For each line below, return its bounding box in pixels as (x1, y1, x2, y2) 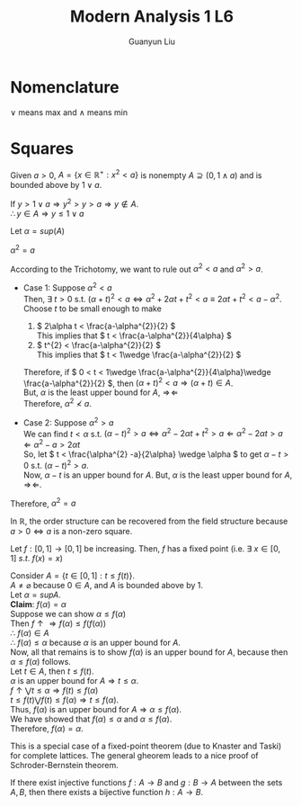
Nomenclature (10, 76, 120, 97)
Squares (10, 138, 75, 158)
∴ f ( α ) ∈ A (10, 628, 49, 639)
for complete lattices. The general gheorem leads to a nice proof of (10, 750, 259, 761)
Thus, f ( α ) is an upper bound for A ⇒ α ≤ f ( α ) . (10, 704, 182, 715)
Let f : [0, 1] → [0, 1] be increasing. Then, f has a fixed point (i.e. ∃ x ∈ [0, (10, 543, 281, 554)
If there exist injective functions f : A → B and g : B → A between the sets (10, 777, 283, 788)
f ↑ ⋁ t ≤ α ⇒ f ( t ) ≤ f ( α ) (10, 685, 99, 696)
